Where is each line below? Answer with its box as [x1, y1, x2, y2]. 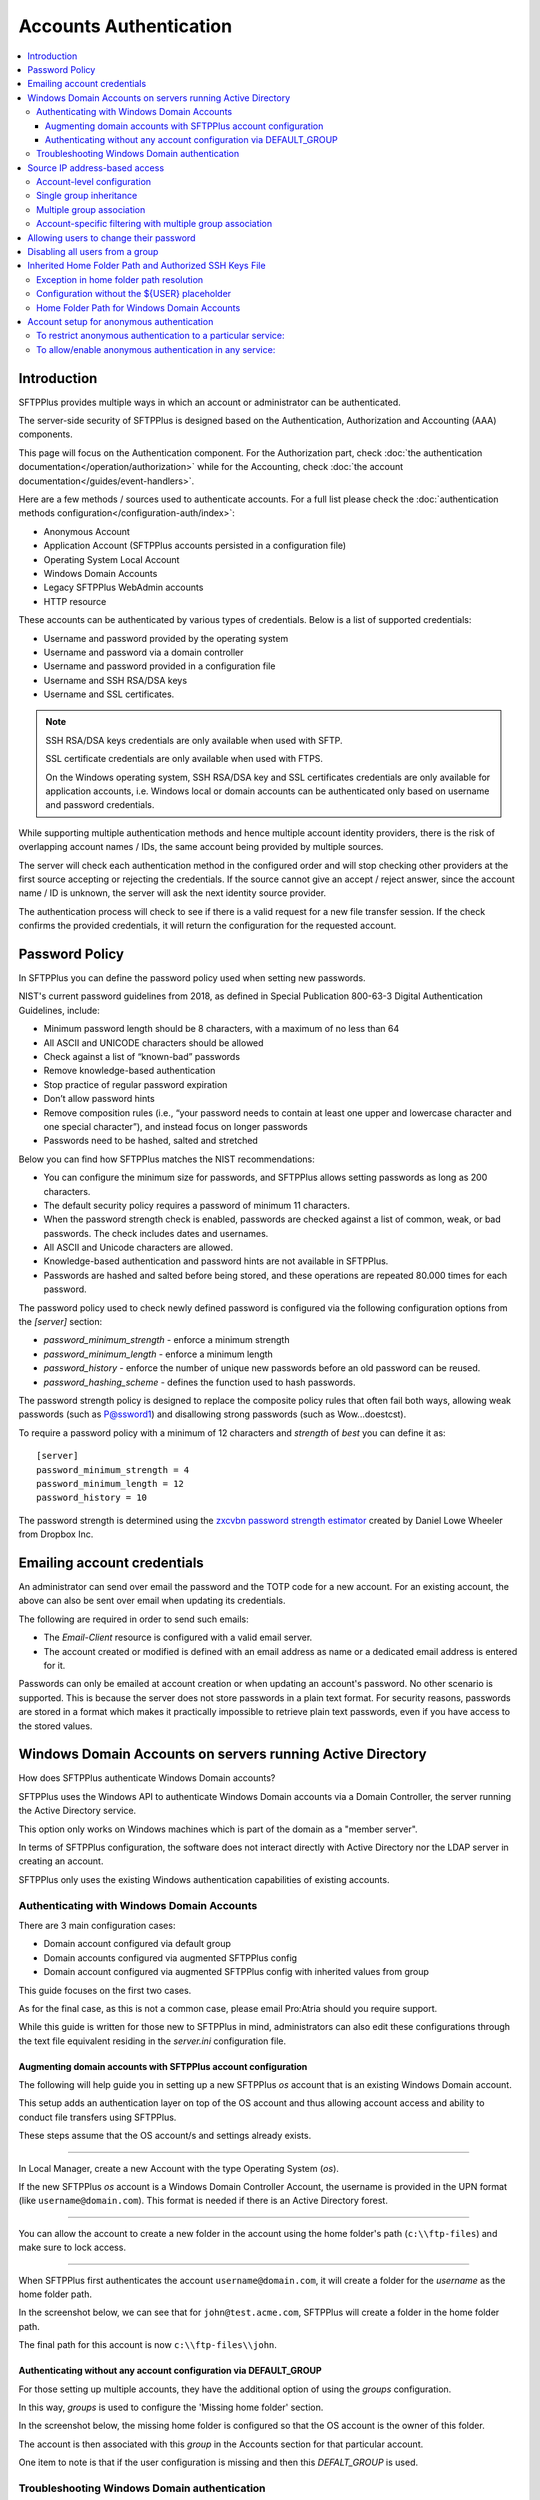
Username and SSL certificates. [43, 688, 175, 700]
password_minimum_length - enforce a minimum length [43, 1348, 274, 1360]
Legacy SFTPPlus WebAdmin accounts [43, 581, 204, 594]
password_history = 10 [36, 1492, 148, 1504]
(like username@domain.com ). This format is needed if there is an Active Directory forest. [18, 2195, 389, 2207]
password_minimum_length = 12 [36, 1478, 185, 1489]
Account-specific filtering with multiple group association [36, 218, 273, 230]
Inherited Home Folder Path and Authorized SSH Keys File [27, 260, 266, 272]
